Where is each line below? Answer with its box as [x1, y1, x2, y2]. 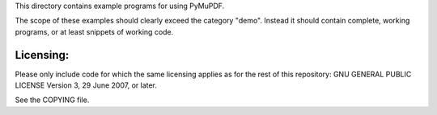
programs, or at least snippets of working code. [15, 27, 174, 36]
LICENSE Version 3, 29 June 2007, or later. [15, 80, 158, 90]
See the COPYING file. [15, 95, 90, 105]
